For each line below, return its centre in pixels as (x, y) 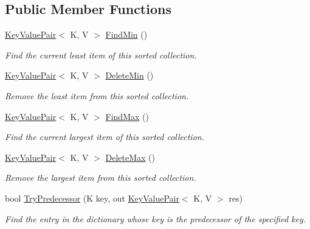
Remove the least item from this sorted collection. (97, 95)
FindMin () (126, 34)
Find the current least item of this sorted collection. (101, 55)
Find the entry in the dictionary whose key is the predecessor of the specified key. (156, 218)
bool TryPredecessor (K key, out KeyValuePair (92, 198)
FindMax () (127, 116)
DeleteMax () (130, 157)
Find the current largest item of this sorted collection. (105, 137)
